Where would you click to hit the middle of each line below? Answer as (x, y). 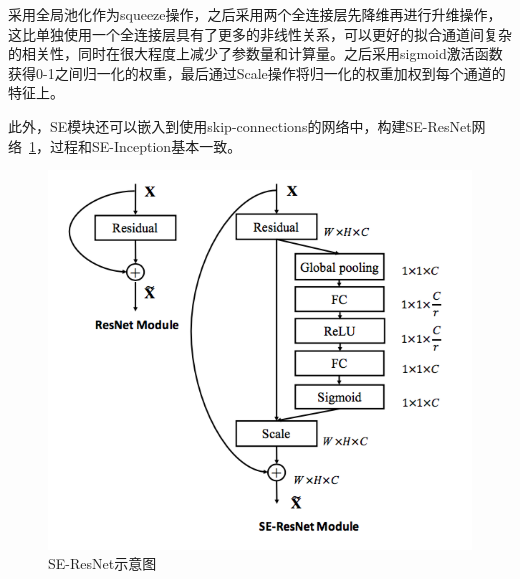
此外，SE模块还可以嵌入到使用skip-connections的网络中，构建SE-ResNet (240, 125)
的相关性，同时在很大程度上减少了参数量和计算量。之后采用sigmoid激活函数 (255, 53)
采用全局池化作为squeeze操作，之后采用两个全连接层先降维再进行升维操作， (255, 14)
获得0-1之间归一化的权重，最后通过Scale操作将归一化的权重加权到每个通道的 (257, 72)
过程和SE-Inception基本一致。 (145, 145)
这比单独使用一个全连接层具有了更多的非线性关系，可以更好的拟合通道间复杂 (260, 33)
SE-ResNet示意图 (102, 563)
